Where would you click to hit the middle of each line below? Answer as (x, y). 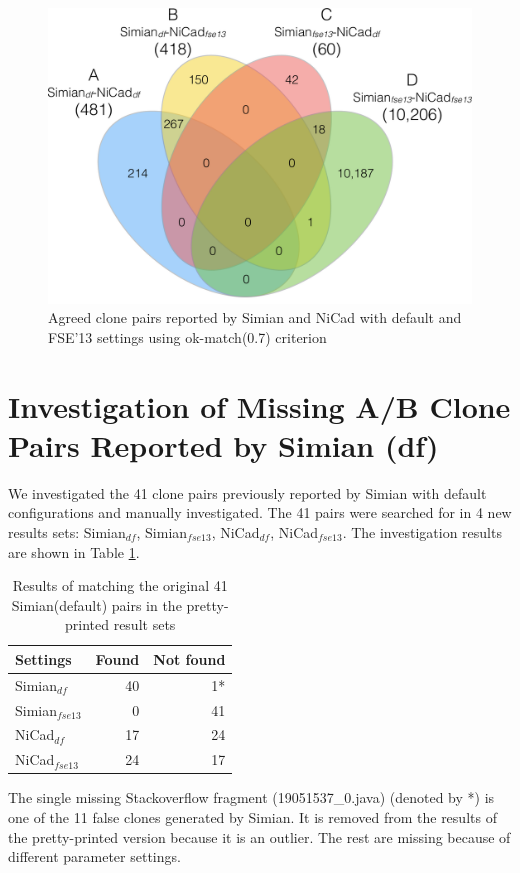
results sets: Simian (67, 531)
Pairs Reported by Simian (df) (223, 444)
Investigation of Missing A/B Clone (259, 405)
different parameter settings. (94, 856)
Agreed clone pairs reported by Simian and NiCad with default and (255, 317)
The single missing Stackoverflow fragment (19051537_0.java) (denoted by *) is (251, 797)
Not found (189, 658)
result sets (144, 624)
